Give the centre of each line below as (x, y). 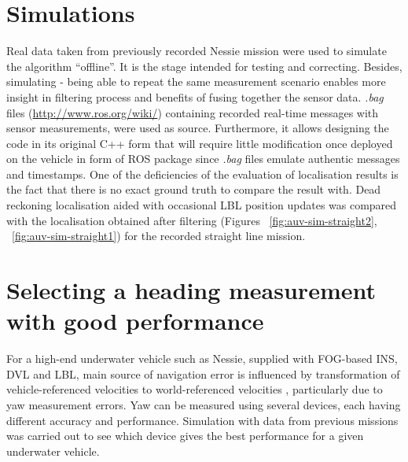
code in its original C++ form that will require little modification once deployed (200, 143)
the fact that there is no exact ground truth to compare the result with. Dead (194, 189)
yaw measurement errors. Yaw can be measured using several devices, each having (204, 404)
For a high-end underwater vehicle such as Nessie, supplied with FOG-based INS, (202, 359)
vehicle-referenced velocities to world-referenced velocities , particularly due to (195, 389)
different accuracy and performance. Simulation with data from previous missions (202, 420)
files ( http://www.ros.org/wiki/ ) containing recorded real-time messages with (193, 112)
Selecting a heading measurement (191, 290)
